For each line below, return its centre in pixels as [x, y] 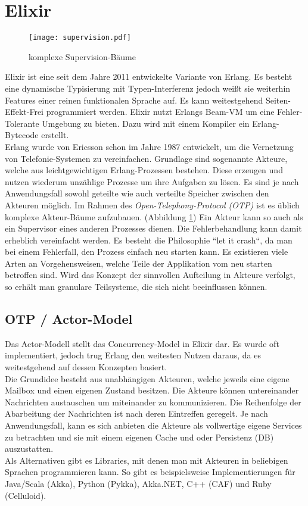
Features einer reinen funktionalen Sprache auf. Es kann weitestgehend [134, 100]
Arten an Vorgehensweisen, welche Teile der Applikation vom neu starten [139, 263]
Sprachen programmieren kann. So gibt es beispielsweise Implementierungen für [150, 472]
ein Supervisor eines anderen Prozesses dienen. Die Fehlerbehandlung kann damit [153, 228]
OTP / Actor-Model [69, 319]
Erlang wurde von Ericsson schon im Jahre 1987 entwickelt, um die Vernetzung [149, 146]
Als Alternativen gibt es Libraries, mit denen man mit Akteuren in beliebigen [147, 460]
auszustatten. [29, 449]
